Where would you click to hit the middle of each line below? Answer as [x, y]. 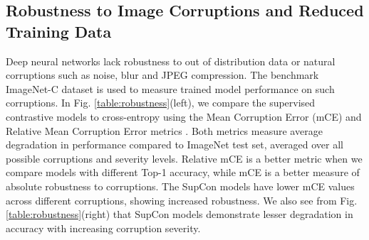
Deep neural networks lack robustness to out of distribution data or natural [171, 61]
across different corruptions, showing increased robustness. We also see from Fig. [182, 200]
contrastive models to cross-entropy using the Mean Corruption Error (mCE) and [184, 116]
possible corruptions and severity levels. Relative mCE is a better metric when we [184, 158]
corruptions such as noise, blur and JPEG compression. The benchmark [162, 75]
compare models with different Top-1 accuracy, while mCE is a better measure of [183, 172]
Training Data [59, 31]
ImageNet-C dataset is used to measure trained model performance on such [170, 88]
